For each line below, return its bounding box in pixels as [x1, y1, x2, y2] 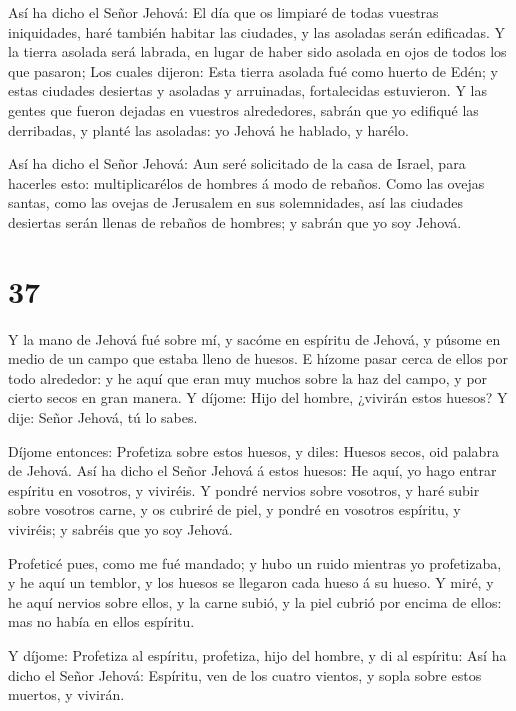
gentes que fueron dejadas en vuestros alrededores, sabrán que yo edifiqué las [8, 99, 479, 120]
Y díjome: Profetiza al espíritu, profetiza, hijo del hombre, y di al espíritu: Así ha [8, 644, 507, 665]
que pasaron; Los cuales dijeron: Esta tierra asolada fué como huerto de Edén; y [8, 60, 498, 81]
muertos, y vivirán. [8, 684, 125, 705]
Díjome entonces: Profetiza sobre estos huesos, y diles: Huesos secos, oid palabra [8, 440, 499, 461]
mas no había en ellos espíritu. [8, 611, 195, 632]
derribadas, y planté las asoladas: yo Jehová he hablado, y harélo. [8, 119, 409, 140]
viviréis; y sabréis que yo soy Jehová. [8, 519, 233, 539]
